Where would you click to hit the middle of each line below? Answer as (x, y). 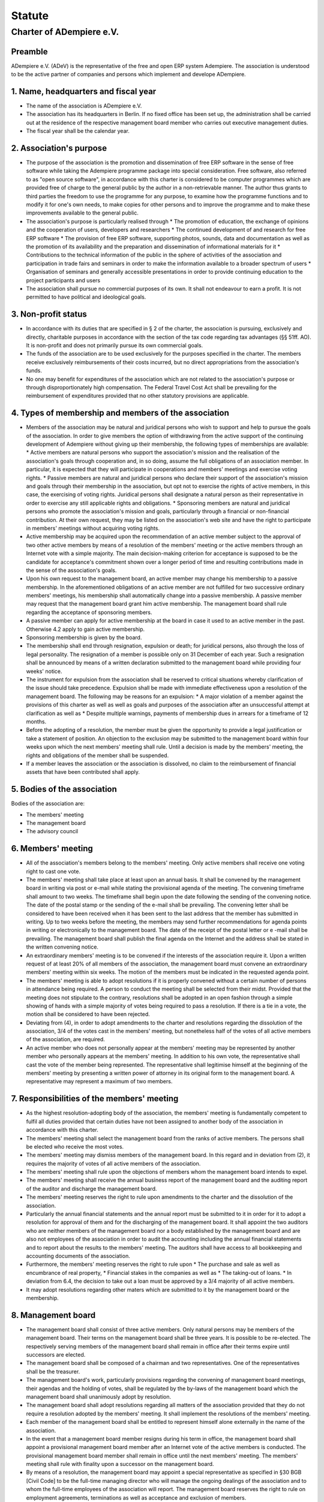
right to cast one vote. (53, 871)
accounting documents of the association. (78, 1256)
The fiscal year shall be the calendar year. (78, 131)
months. (36, 722)
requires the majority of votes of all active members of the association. (113, 1163)
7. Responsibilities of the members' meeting (95, 1099)
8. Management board (53, 1315)
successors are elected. (56, 1355)
